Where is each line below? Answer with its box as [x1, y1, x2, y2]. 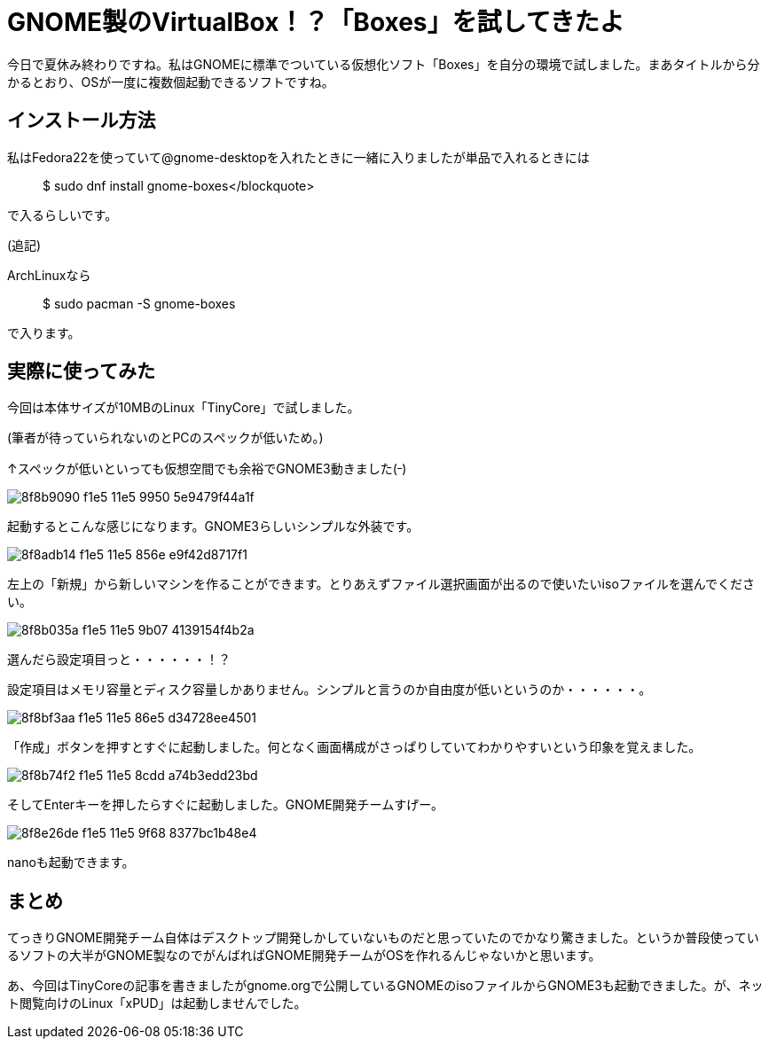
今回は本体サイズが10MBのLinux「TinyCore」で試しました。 [7, 400, 360, 416]
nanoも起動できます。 [7, 855, 135, 870]
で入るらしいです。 [7, 207, 118, 222]
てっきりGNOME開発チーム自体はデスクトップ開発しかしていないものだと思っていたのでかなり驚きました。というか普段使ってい [7, 929, 759, 945]
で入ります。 [7, 324, 81, 340]
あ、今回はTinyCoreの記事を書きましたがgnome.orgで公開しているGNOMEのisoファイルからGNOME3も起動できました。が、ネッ [7, 977, 764, 993]
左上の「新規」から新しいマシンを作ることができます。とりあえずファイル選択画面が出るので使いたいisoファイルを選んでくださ [7, 576, 756, 592]
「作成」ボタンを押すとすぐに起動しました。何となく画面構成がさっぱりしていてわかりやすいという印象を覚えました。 [7, 739, 702, 755]
